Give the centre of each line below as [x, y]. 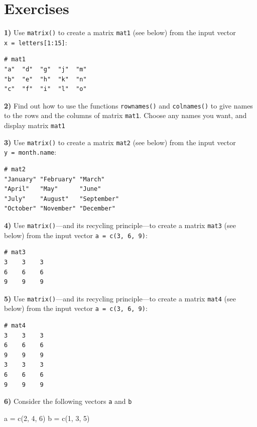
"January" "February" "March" [54, 179]
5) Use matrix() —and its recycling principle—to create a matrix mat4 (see [120, 298]
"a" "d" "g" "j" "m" [45, 70]
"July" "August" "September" [62, 199]
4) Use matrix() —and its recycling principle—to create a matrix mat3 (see [120, 225]
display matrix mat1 [35, 125]
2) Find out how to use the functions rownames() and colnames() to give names [128, 105]
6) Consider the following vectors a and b [68, 401]
